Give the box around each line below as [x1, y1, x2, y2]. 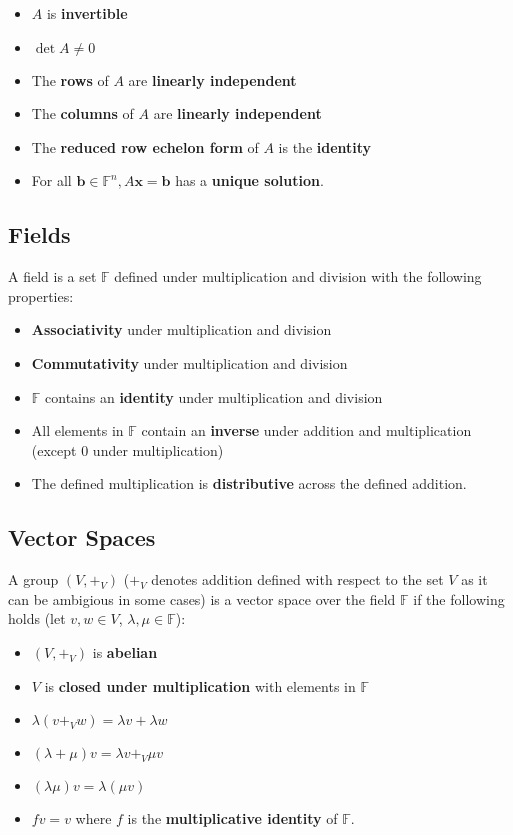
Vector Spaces [8, 522, 156, 553]
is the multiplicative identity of [127, 808, 338, 829]
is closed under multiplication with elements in [44, 675, 356, 696]
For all [31, 170, 72, 191]
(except [31, 439, 77, 460]
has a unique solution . [175, 170, 324, 191]
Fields [8, 219, 71, 250]
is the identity [278, 136, 372, 157]
